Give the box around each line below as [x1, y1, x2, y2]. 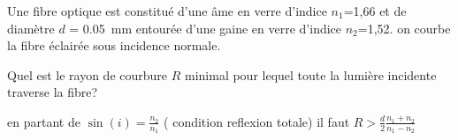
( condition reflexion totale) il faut [164, 112, 350, 130]
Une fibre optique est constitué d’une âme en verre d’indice [7, 2, 327, 19]
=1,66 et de [343, 2, 407, 19]
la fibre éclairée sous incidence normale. [7, 36, 221, 55]
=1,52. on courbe [357, 18, 451, 37]
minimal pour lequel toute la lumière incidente [184, 65, 437, 84]
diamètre [7, 18, 55, 37]
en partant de [7, 112, 80, 130]
